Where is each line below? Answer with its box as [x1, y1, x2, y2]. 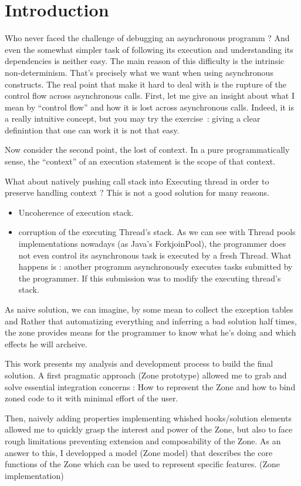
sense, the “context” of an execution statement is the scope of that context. [5, 155, 276, 167]
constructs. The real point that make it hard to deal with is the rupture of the [5, 78, 286, 90]
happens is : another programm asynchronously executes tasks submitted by [18, 260, 293, 273]
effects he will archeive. [5, 337, 87, 350]
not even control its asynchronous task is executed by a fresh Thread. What [18, 249, 292, 261]
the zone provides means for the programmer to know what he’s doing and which [5, 326, 296, 338]
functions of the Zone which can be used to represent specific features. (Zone [5, 458, 280, 470]
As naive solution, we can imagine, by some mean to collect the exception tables [5, 303, 293, 315]
